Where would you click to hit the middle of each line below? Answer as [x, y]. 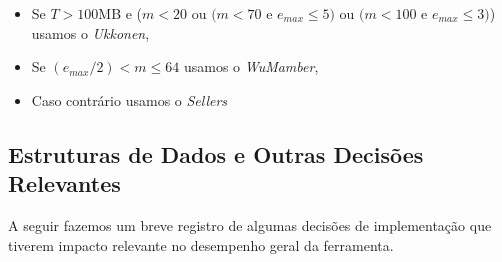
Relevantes [64, 183]
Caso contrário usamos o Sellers [129, 99]
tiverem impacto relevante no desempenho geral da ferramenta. [201, 244]
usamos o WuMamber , [251, 66]
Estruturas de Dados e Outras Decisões [216, 153]
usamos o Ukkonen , [90, 32]
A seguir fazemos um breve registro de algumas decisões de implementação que [250, 224]
